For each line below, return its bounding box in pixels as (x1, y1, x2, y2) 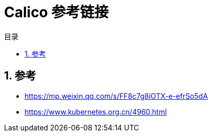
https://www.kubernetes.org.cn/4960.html (25, 107, 167, 116)
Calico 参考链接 (4, 4, 109, 21)
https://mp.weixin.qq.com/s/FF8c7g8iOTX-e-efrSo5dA (25, 91, 208, 100)
